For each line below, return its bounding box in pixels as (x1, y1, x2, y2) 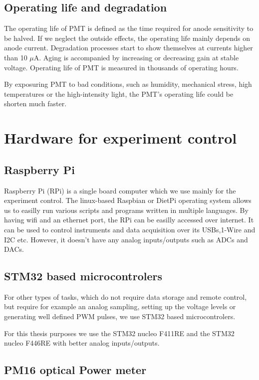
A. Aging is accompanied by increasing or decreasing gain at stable (33, 52, 239, 62)
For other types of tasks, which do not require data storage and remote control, (4, 291, 247, 302)
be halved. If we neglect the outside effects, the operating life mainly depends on (4, 32, 250, 43)
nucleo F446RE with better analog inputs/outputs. (4, 338, 160, 348)
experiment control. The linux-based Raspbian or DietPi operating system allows (4, 195, 252, 205)
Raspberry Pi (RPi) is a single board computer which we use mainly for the (4, 185, 236, 195)
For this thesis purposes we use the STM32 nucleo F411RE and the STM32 (4, 328, 235, 338)
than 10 (4, 52, 27, 62)
